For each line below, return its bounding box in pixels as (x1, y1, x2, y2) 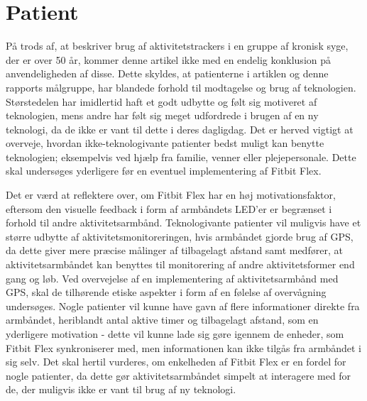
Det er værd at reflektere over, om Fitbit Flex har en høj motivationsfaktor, (6, 187, 336, 202)
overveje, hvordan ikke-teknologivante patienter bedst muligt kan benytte (6, 136, 324, 150)
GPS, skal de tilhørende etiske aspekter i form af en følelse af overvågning (6, 285, 327, 300)
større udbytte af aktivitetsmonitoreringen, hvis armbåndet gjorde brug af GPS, (6, 229, 354, 243)
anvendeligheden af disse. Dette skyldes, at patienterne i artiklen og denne (6, 66, 329, 81)
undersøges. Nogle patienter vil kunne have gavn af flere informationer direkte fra (6, 298, 360, 313)
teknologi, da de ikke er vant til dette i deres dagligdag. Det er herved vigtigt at (6, 121, 354, 136)
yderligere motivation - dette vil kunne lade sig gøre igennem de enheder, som (6, 326, 344, 341)
